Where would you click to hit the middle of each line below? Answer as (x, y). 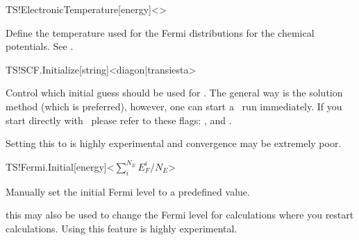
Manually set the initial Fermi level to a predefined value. (128, 191)
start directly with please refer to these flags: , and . (119, 120)
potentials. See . (40, 46)
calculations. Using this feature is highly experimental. (122, 228)
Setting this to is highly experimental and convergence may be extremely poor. (174, 143)
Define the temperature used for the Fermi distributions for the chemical (160, 32)
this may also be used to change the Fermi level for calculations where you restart (180, 215)
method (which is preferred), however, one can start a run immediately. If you (174, 106)
